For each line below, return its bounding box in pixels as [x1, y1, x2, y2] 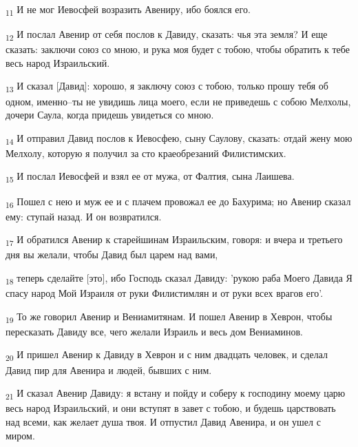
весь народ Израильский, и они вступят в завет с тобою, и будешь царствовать [6, 401, 336, 415]
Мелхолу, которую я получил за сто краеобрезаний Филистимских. [6, 145, 286, 160]
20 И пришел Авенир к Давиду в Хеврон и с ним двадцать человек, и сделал [6, 347, 328, 364]
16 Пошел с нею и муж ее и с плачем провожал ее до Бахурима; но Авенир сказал [6, 194, 351, 210]
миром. [6, 428, 35, 442]
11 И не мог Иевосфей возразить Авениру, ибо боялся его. [6, 2, 251, 18]
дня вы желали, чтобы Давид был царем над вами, [6, 247, 218, 262]
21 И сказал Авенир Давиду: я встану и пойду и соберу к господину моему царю [6, 386, 346, 402]
